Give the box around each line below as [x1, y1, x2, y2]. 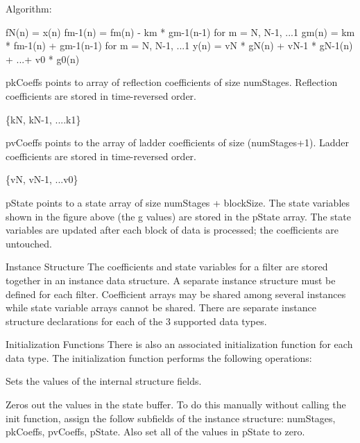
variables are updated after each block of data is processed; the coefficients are [6, 223, 339, 237]
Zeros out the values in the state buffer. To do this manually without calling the [6, 397, 346, 412]
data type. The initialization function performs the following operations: [6, 350, 312, 365]
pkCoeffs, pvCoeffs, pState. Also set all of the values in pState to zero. [6, 424, 305, 439]
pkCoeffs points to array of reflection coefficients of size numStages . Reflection [6, 75, 338, 89]
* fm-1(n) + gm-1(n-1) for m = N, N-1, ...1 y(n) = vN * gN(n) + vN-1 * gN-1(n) [6, 38, 353, 53]
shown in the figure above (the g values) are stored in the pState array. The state [6, 209, 351, 223]
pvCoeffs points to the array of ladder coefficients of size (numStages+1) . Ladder [6, 135, 350, 150]
